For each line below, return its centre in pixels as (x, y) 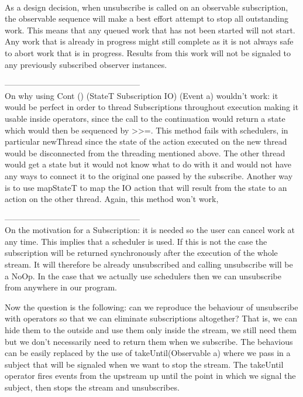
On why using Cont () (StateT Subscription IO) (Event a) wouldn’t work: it (142, 95)
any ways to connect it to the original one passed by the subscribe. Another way (149, 175)
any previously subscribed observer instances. (86, 64)
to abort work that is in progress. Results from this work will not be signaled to (148, 52)
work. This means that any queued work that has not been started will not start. (150, 30)
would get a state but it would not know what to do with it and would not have (148, 164)
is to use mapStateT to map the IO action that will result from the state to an (146, 187)
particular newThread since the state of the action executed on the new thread (146, 141)
